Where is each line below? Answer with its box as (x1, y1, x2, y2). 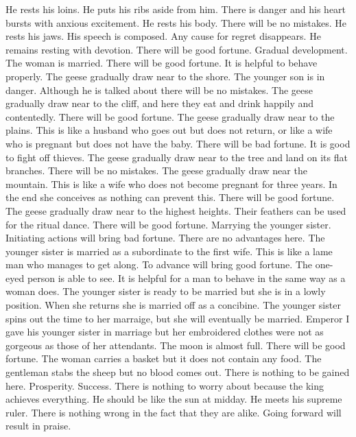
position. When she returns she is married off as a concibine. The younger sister (5, 298, 341, 312)
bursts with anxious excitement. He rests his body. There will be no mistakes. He (5, 15, 346, 29)
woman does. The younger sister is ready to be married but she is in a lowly (5, 284, 326, 298)
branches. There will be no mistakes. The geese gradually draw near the (5, 163, 307, 178)
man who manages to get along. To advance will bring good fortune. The (5, 257, 313, 272)
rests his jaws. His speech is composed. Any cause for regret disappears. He (5, 29, 321, 43)
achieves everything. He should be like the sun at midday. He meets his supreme (5, 392, 342, 406)
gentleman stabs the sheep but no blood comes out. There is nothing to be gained (5, 365, 350, 379)
